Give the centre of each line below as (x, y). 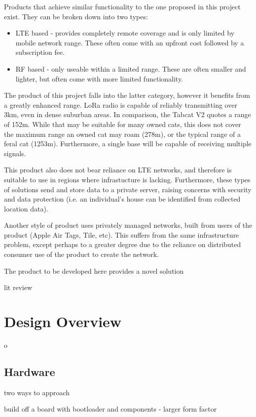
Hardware (30, 371)
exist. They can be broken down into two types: (76, 16)
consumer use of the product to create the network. (82, 254)
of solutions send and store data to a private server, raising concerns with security (128, 189)
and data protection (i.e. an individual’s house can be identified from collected (122, 199)
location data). (26, 208)
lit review (18, 287)
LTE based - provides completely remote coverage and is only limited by (125, 33)
